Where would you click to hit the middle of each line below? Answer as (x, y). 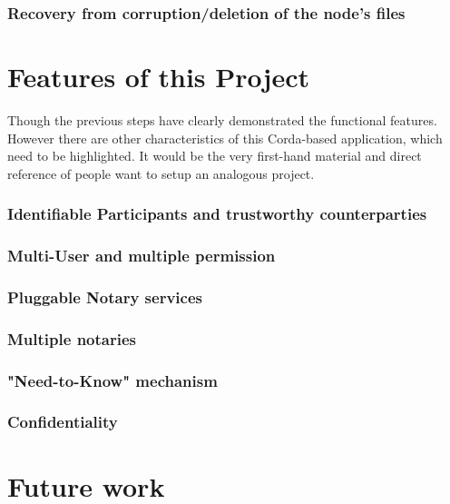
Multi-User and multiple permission (142, 256)
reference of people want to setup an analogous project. (161, 173)
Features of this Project (158, 77)
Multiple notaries (72, 338)
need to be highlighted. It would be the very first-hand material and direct (215, 156)
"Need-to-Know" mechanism (112, 380)
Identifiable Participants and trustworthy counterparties (217, 214)
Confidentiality (63, 422)
